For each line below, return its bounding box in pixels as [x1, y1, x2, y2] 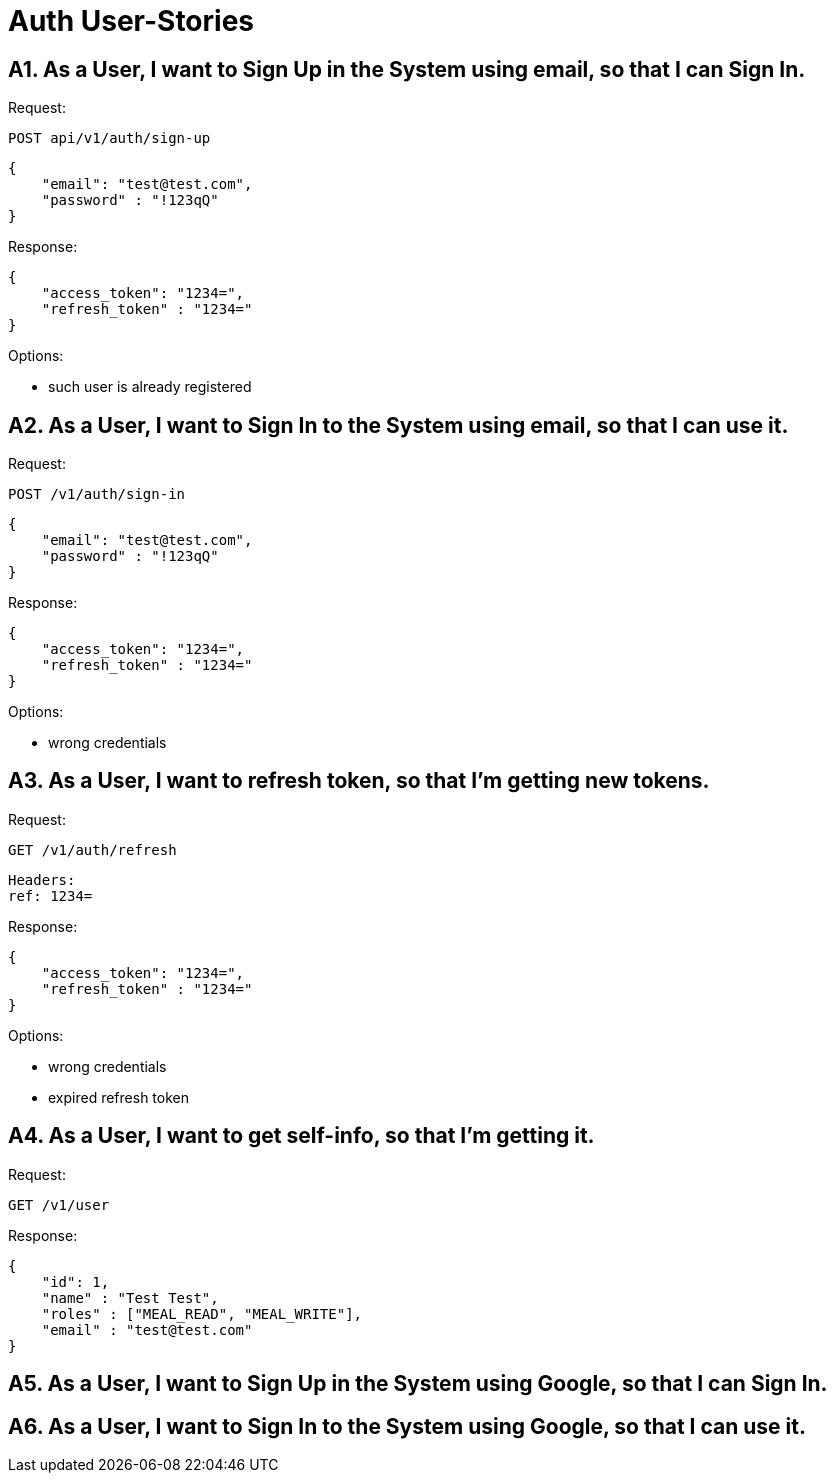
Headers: [8, 871, 76, 888]
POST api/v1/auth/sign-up [8, 130, 211, 147]
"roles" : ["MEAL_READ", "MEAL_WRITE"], [41, 1305, 363, 1322]
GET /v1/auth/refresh [8, 841, 177, 858]
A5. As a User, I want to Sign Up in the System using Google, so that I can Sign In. [8, 1371, 828, 1397]
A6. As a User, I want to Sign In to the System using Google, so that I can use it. [8, 1413, 806, 1439]
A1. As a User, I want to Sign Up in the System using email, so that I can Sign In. [8, 56, 806, 82]
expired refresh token [48, 1088, 189, 1106]
